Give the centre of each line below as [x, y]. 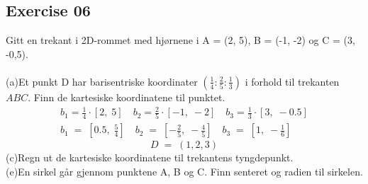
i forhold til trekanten [292, 81]
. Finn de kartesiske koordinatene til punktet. [127, 97]
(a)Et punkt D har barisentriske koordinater [102, 81]
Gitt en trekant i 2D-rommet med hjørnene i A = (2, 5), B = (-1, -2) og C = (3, [180, 40]
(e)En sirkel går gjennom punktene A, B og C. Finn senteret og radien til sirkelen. [184, 172]
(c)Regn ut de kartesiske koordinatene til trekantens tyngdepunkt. [150, 157]
